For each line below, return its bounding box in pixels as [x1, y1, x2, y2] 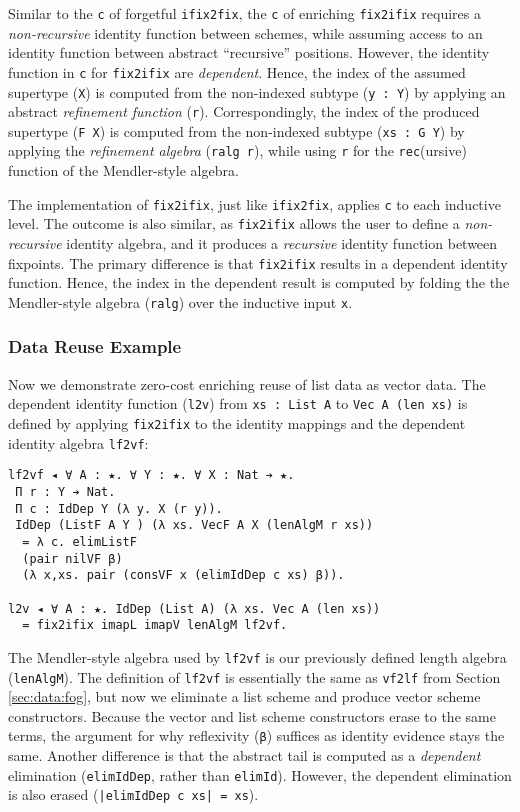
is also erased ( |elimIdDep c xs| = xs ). [8, 784, 259, 805]
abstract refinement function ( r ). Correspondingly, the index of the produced [8, 101, 480, 122]
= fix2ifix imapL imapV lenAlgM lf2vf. [22, 618, 288, 633]
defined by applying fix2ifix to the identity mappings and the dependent [8, 413, 466, 433]
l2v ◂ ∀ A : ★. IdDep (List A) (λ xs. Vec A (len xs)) [8, 601, 381, 616]
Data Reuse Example [8, 334, 182, 359]
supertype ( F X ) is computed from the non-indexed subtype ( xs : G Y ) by [8, 120, 465, 141]
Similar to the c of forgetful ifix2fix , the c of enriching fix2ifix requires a [8, 3, 482, 23]
